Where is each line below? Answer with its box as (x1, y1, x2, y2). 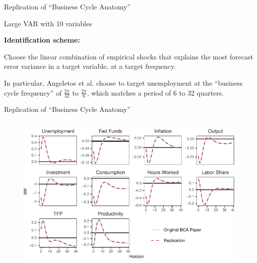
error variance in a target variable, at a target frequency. (4, 61, 176, 71)
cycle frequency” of (4, 87, 62, 98)
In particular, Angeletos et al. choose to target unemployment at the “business (4, 77, 243, 88)
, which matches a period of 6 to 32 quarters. (87, 87, 224, 98)
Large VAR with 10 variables (4, 18, 92, 28)
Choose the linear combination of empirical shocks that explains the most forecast (4, 51, 254, 61)
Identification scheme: (4, 35, 80, 45)
